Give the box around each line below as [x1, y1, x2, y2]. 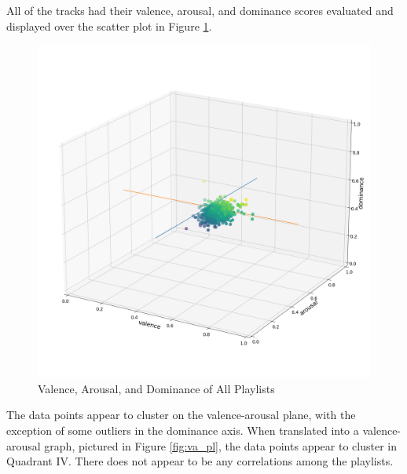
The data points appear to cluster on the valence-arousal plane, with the [6, 407, 356, 423]
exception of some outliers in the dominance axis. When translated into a [6, 421, 359, 438]
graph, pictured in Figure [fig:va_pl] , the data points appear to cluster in [44, 437, 397, 454]
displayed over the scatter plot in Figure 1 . [6, 17, 212, 34]
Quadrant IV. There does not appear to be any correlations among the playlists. [6, 453, 394, 469]
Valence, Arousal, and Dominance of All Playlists [38, 380, 275, 396]
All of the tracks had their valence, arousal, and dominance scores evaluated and [6, 2, 394, 18]
